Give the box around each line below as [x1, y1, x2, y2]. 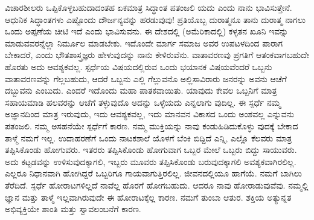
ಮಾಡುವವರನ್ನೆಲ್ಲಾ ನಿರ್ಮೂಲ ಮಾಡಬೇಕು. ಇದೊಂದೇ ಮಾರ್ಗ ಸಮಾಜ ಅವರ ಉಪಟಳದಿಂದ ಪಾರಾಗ [5, 36, 283, 49]
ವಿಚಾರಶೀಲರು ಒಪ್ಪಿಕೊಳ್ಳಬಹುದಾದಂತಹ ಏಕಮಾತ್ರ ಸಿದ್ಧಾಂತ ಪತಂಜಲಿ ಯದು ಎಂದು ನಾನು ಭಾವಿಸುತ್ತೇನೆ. [5, 1, 292, 13]
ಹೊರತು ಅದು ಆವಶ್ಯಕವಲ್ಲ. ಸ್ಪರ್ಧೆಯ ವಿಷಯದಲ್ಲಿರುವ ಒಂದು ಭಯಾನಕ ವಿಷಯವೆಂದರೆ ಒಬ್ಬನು [5, 60, 272, 73]
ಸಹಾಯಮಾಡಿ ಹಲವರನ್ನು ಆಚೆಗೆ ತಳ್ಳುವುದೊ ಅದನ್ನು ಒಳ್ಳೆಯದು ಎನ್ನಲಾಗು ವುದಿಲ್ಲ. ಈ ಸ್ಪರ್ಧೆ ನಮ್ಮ [5, 95, 281, 108]
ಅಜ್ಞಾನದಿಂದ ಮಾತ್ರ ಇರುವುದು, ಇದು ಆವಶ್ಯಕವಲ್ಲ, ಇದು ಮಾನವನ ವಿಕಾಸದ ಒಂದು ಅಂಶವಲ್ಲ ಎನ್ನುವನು [5, 108, 295, 120]
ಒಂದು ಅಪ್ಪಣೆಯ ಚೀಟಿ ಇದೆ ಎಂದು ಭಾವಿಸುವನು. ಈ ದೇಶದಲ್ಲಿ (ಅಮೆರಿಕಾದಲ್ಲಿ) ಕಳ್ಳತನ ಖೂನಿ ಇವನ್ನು [5, 25, 289, 37]
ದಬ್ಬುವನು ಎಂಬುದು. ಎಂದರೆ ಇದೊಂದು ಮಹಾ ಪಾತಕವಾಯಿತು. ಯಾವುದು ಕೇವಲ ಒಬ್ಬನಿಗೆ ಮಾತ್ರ [5, 84, 277, 97]
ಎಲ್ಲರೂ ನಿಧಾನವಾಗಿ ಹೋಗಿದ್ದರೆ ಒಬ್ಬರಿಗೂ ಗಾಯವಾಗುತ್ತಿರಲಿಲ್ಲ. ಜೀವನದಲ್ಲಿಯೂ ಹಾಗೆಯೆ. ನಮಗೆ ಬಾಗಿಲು [5, 167, 302, 180]
